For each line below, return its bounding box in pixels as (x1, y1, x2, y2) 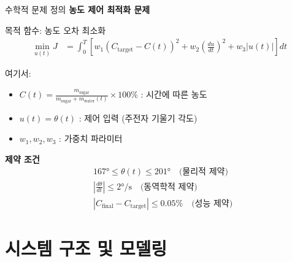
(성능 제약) (191, 199, 233, 208)
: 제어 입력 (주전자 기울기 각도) (79, 111, 198, 124)
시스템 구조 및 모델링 (5, 235, 167, 260)
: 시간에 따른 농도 (140, 88, 207, 101)
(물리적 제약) (179, 168, 228, 177)
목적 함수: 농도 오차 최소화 (5, 23, 106, 36)
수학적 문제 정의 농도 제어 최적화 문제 (5, 3, 150, 15)
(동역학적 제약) (140, 182, 198, 191)
